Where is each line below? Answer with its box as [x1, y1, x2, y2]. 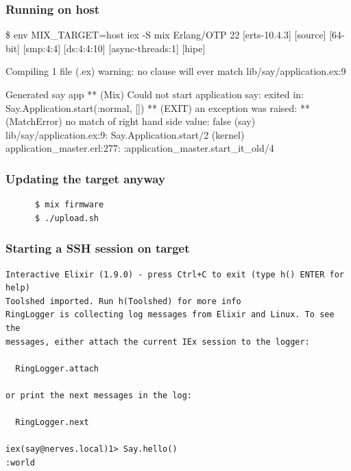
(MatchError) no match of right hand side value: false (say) [5, 114, 256, 128]
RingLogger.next [15, 417, 89, 428]
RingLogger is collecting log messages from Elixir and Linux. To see [5, 310, 335, 320]
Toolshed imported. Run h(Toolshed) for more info [5, 296, 241, 306]
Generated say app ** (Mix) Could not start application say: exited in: [5, 87, 304, 101]
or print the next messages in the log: [5, 390, 193, 400]
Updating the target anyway [5, 170, 165, 187]
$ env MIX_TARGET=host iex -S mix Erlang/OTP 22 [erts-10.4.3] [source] [5, 27, 326, 42]
